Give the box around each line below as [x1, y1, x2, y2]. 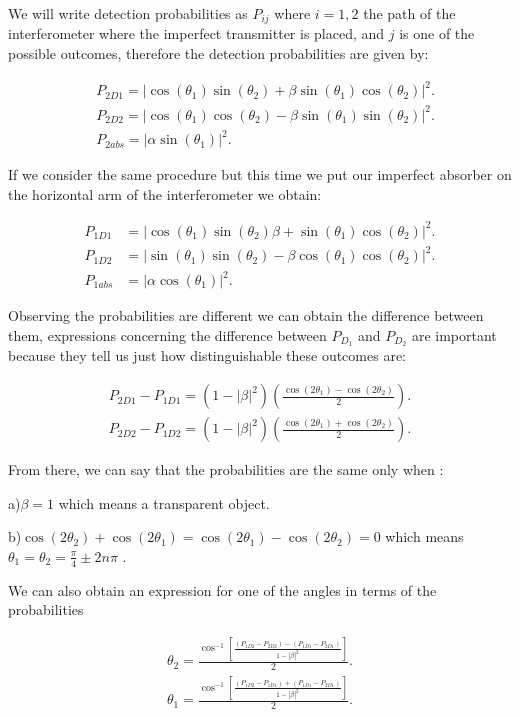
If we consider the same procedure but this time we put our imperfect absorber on [8, 164, 512, 185]
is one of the [399, 23, 475, 44]
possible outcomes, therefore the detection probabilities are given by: [8, 43, 429, 64]
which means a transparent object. [58, 492, 270, 513]
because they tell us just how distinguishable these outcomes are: [8, 345, 406, 366]
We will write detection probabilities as [8, 3, 248, 23]
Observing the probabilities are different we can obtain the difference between [8, 305, 484, 326]
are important [411, 324, 497, 345]
